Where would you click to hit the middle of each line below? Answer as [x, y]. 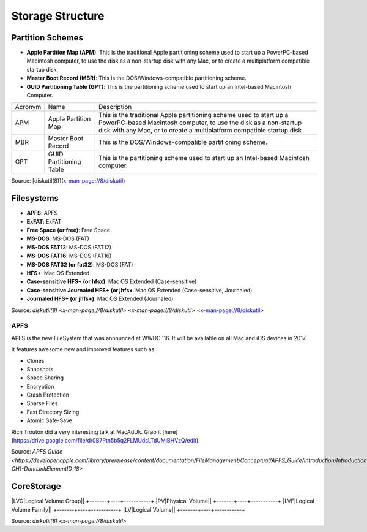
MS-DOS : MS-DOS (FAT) [58, 238]
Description [115, 107]
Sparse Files [42, 403]
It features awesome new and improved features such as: [83, 349]
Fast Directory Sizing [53, 412]
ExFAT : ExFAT [44, 221]
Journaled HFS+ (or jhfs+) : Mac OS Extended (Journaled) [100, 299]
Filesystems [35, 198]
